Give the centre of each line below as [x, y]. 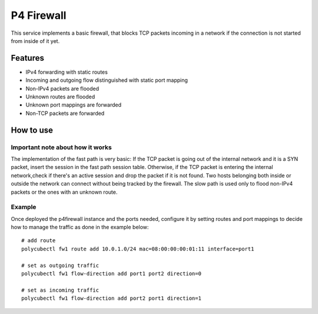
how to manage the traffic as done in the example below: [80, 227]
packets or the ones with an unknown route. [64, 192]
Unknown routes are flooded [60, 97]
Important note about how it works [61, 147]
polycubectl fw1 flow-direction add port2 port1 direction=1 [111, 298]
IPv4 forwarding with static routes [67, 72]
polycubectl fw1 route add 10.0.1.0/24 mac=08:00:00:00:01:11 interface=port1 [138, 249]
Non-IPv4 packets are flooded [62, 88]
